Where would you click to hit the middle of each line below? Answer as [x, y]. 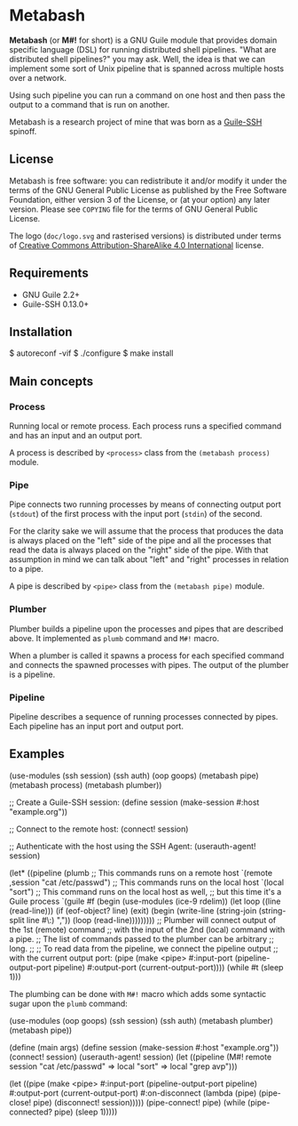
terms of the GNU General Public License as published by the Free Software [148, 190]
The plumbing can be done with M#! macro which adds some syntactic [138, 993]
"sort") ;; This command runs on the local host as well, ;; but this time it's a [145, 891]
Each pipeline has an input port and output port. [97, 726]
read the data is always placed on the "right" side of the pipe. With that [139, 550]
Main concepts [51, 381]
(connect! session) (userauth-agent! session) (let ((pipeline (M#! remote [141, 1057]
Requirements [49, 273]
